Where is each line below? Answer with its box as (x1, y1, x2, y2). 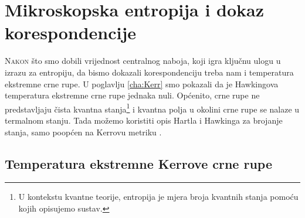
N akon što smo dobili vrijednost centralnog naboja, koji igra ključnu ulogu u (5, 54, 281, 67)
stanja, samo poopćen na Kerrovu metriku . (5, 125, 162, 138)
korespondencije (5, 21, 137, 45)
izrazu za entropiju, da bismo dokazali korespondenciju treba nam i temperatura (5, 66, 294, 78)
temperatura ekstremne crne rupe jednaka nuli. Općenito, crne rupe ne (5, 89, 260, 101)
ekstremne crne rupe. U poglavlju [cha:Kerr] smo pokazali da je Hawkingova (5, 77, 279, 90)
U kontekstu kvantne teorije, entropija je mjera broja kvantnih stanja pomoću (18, 190, 299, 203)
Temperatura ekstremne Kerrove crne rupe (5, 154, 272, 172)
